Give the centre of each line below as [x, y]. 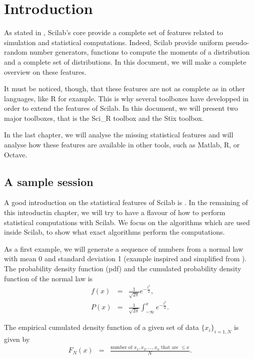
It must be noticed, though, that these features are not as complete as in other [124, 88]
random [16, 52]
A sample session [49, 181]
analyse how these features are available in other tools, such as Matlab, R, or [122, 145]
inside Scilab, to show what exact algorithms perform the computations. [114, 232]
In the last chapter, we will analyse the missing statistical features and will [119, 135]
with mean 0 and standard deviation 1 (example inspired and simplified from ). [125, 258]
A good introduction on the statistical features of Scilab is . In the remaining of [126, 202]
